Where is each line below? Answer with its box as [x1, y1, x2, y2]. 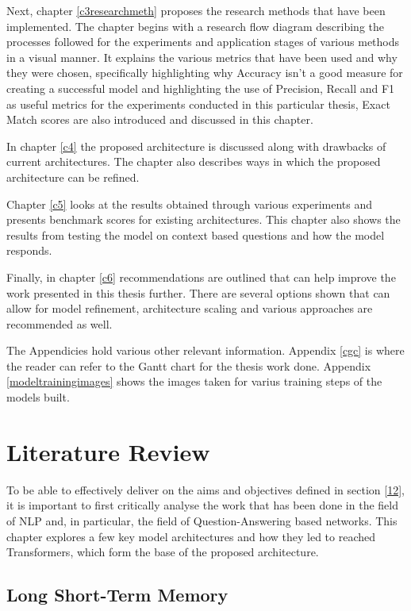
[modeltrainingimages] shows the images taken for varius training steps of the [6, 373, 382, 390]
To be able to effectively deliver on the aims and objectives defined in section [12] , [6, 481, 405, 498]
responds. [6, 242, 52, 259]
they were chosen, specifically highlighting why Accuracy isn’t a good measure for [6, 64, 403, 81]
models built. [6, 389, 70, 405]
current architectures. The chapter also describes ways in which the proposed [6, 153, 381, 170]
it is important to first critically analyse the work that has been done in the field [6, 497, 398, 513]
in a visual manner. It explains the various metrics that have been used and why [6, 48, 398, 65]
